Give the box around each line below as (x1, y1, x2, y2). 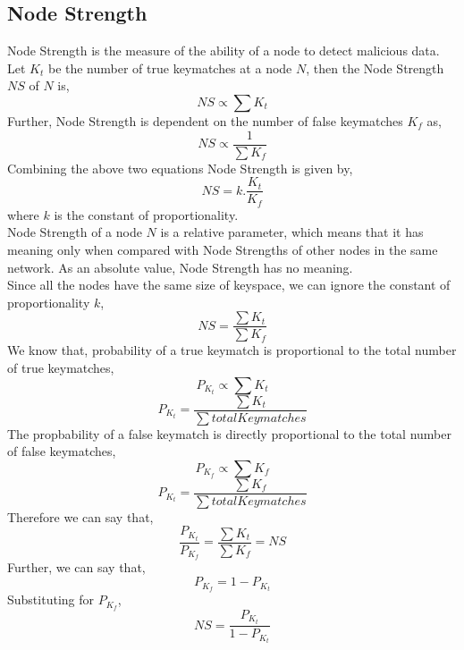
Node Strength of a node (7, 223, 142, 241)
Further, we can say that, (7, 558, 146, 577)
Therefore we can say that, (7, 507, 154, 526)
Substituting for (7, 590, 94, 609)
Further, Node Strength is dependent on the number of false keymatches (7, 111, 403, 130)
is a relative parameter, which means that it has (160, 223, 424, 241)
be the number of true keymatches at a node (47, 58, 292, 77)
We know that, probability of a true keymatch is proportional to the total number (7, 341, 457, 359)
